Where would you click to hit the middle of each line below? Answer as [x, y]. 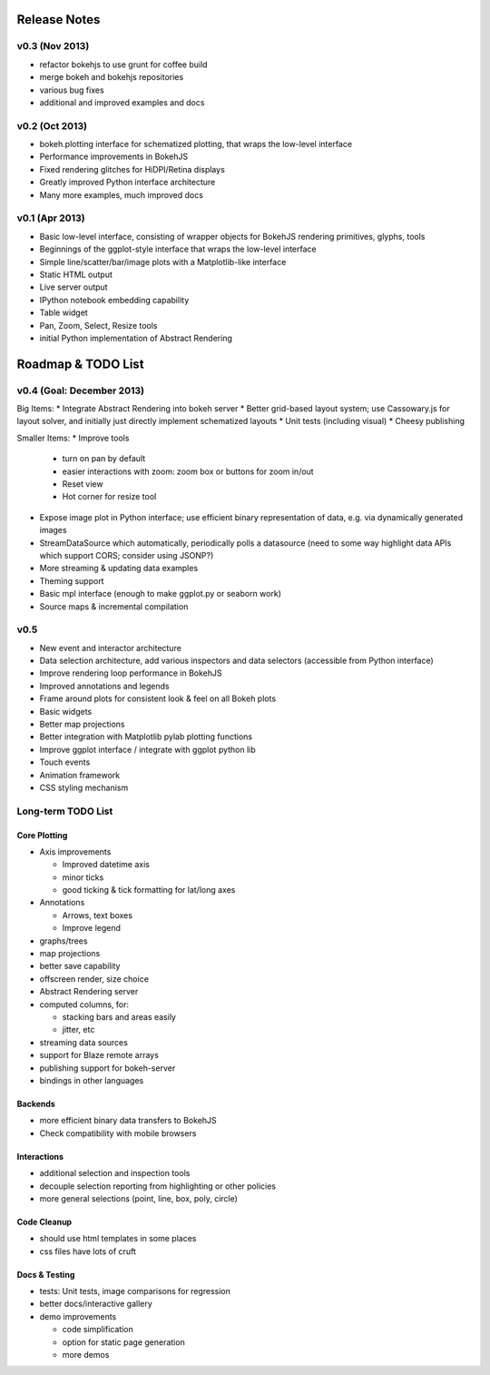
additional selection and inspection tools [115, 1173]
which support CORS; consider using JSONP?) [127, 555]
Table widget [64, 312]
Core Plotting [42, 835]
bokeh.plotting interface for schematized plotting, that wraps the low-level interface [196, 144]
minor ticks [83, 877]
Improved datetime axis [106, 865]
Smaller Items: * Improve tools [73, 438]
